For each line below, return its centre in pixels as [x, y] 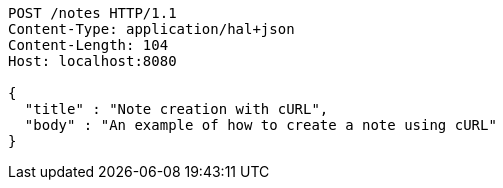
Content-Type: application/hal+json [151, 29]
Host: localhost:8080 [92, 61]
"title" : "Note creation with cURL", [176, 109]
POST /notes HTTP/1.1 [92, 13]
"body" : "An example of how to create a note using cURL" [260, 125]
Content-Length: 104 [88, 45]
